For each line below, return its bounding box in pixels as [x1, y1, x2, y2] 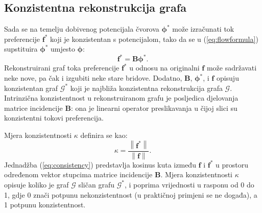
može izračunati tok [172, 23, 234, 34]
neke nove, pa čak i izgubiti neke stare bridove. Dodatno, [4, 73, 182, 83]
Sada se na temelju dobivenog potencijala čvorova [4, 23, 159, 34]
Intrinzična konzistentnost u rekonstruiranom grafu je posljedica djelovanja [4, 92, 239, 103]
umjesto [50, 43, 75, 54]
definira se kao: [80, 130, 128, 140]
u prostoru [216, 159, 248, 170]
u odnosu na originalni [129, 62, 200, 73]
